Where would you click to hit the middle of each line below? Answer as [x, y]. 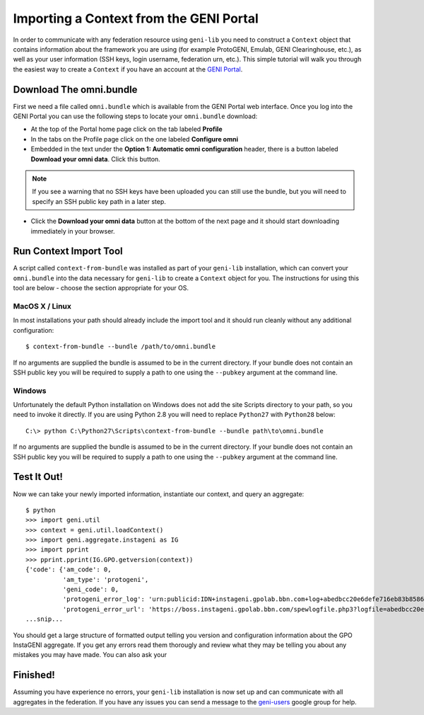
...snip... [45, 619]
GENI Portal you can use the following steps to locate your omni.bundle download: [135, 116]
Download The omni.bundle [75, 90]
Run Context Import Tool [68, 251]
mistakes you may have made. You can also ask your [90, 655]
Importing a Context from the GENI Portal [136, 18]
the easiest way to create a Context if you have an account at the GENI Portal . [128, 69]
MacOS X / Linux [42, 306]
